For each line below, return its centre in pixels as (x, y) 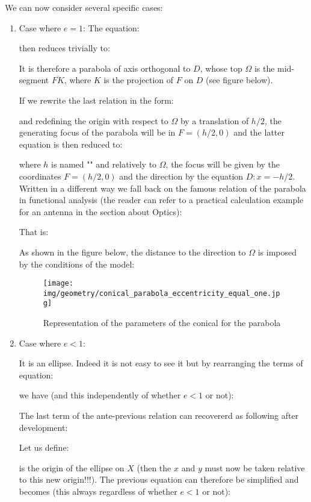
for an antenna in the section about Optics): (100, 211)
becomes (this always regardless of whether (98, 491)
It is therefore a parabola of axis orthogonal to (105, 68)
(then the (154, 467)
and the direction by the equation (181, 176)
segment (34, 80)
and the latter (259, 132)
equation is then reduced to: (71, 144)
